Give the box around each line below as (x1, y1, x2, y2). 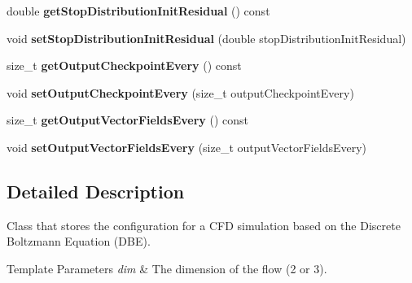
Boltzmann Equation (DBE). (7, 233, 151, 250)
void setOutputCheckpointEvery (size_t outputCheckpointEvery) (7, 84, 354, 101)
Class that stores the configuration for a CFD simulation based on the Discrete (7, 216, 401, 233)
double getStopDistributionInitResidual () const (7, 2, 270, 19)
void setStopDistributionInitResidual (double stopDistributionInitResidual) (7, 29, 406, 46)
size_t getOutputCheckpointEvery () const (7, 57, 242, 74)
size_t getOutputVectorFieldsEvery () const (7, 111, 248, 128)
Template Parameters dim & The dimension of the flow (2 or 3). (7, 259, 327, 276)
